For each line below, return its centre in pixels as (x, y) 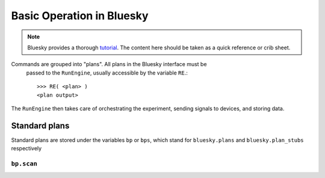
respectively (26, 149)
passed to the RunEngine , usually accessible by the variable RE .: (107, 73)
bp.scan (24, 164)
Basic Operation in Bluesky (80, 16)
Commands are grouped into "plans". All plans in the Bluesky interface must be (109, 64)
